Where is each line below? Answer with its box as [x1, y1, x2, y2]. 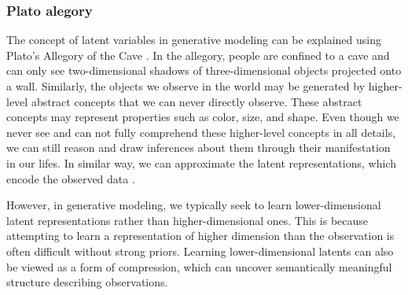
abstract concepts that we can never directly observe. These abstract [31, 93, 362, 109]
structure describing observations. [6, 274, 168, 290]
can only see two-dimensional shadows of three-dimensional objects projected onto [6, 62, 402, 79]
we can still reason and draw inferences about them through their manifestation [6, 139, 391, 156]
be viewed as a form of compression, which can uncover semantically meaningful [6, 258, 392, 275]
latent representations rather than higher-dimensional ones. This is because [6, 212, 369, 228]
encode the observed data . [6, 170, 135, 186]
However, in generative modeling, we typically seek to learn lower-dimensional [6, 197, 381, 213]
